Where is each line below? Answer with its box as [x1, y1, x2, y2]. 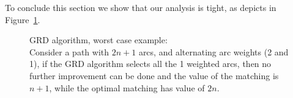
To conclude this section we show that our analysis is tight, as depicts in [5, 1, 276, 13]
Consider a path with [29, 45, 109, 58]
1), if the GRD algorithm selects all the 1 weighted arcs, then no [29, 57, 272, 70]
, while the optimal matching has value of [49, 81, 205, 94]
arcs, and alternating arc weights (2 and [138, 45, 289, 58]
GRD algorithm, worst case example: [29, 33, 168, 46]
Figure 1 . [5, 13, 40, 26]
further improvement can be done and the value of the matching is [29, 69, 279, 82]
